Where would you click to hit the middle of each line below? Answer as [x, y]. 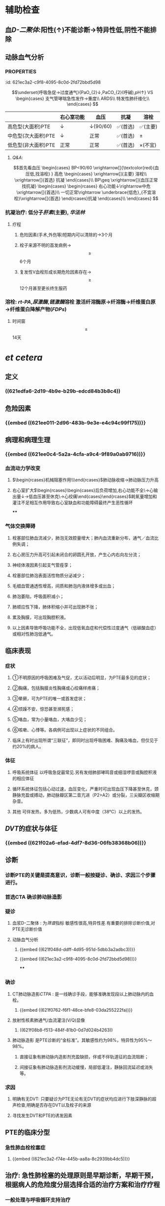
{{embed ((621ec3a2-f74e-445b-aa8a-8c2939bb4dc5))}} [71, 1159]
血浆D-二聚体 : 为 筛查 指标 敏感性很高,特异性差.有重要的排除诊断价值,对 [84, 923]
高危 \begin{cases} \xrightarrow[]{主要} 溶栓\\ [101, 174]
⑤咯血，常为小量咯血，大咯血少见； [50, 719]
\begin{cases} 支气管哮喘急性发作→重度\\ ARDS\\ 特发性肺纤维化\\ [82, 98]
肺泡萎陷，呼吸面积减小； [38, 596]
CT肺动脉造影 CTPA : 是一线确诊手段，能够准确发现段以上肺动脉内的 [81, 994]
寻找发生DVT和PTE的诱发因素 [42, 1115]
